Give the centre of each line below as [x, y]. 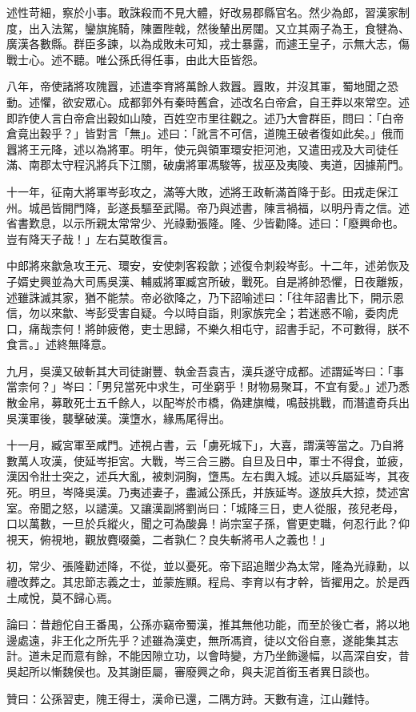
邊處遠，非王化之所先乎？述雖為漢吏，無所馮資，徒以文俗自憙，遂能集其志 [202, 640]
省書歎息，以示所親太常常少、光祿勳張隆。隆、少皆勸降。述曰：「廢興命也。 [205, 223]
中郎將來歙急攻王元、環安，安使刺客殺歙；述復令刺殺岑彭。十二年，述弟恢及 [208, 265]
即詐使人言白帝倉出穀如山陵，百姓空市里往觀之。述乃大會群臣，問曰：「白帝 [205, 117]
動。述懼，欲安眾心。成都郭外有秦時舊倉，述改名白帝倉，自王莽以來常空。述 [208, 101]
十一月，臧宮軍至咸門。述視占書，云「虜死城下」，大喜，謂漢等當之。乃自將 [205, 445]
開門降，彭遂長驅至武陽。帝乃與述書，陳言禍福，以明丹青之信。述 [236, 207]
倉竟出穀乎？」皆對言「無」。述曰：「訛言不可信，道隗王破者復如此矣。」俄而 [205, 133]
